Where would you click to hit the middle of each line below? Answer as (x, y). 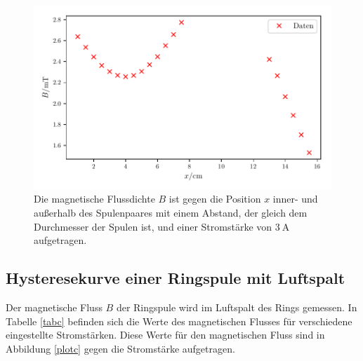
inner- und (295, 199)
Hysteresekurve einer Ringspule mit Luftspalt (176, 278)
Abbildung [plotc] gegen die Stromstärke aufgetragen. (120, 348)
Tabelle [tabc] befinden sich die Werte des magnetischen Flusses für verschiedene (179, 321)
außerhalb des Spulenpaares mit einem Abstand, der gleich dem (171, 212)
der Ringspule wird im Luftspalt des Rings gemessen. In (237, 307)
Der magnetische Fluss (54, 307)
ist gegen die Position (215, 199)
